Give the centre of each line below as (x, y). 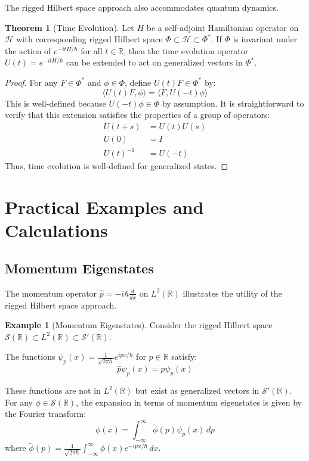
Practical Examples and (104, 207)
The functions (30, 356)
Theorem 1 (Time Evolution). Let (69, 27)
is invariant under (265, 39)
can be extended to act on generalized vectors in (154, 62)
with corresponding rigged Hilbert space (89, 39)
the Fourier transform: (46, 414)
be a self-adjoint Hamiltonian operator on (223, 27)
